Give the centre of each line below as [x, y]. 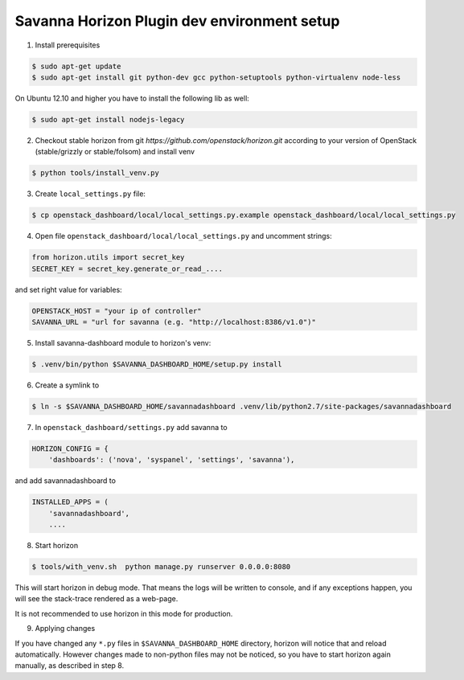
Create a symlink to [67, 385]
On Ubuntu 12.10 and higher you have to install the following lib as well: [132, 98]
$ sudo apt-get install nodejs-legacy [108, 119]
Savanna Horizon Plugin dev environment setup [177, 21]
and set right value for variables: [68, 289]
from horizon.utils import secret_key [108, 258]
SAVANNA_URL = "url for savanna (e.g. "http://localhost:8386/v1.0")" [174, 322]
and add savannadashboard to [66, 481]
